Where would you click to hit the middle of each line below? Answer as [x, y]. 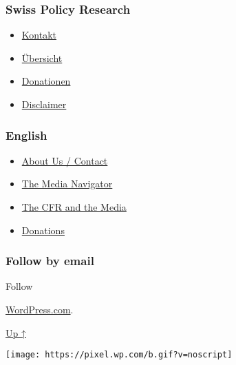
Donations [43, 230]
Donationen [46, 81]
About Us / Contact [65, 160]
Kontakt [39, 35]
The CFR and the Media [74, 207]
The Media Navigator [67, 184]
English [26, 135]
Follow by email [50, 261]
